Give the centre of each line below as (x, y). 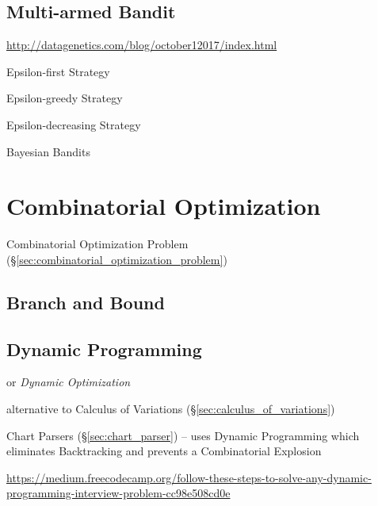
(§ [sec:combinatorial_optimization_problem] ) (117, 259)
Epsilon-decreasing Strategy (74, 124)
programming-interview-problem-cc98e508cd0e (118, 493)
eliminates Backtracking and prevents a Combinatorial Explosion (164, 451)
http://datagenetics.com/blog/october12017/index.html (142, 45)
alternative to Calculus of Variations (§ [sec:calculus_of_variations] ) (171, 409)
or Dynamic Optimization (69, 382)
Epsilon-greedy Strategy (65, 98)
